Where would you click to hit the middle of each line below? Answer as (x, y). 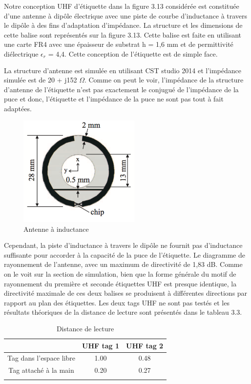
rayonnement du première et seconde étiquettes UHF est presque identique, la (120, 283)
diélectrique (21, 53)
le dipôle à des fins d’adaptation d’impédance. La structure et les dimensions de (123, 25)
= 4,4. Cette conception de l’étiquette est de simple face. (133, 53)
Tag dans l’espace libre (42, 358)
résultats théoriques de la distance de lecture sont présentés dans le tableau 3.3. (123, 312)
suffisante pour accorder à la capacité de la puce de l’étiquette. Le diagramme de (125, 254)
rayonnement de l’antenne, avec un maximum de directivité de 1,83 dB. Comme (123, 264)
